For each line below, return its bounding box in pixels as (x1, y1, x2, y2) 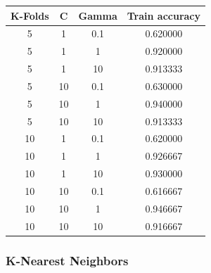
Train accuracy (127, 8, 201, 23)
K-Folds (11, 8, 49, 23)
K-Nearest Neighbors (6, 251, 129, 269)
